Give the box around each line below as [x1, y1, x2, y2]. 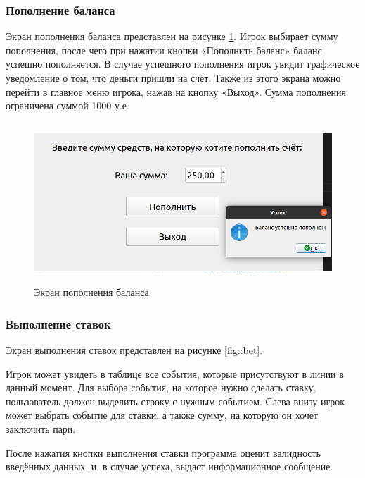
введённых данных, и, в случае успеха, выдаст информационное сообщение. [6, 459, 333, 474]
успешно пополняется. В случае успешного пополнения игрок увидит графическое [6, 56, 360, 71]
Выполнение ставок [6, 314, 111, 332]
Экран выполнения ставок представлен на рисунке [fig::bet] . [6, 342, 263, 357]
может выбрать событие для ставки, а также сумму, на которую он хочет [6, 407, 319, 422]
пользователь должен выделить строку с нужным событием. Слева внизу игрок [6, 393, 345, 408]
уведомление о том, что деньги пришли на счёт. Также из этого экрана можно [6, 71, 341, 85]
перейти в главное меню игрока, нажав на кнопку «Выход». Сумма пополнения [6, 84, 347, 99]
